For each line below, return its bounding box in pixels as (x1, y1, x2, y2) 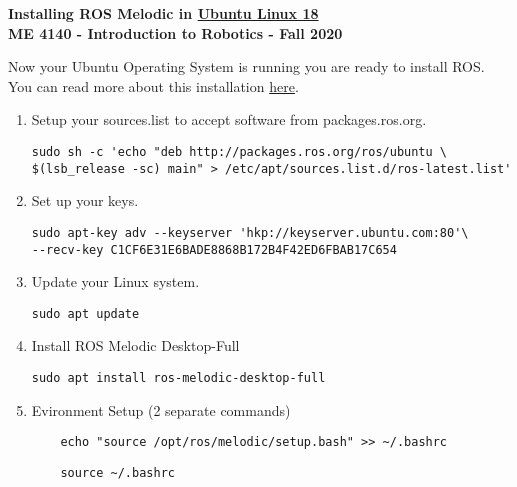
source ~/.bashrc (60, 465, 175, 480)
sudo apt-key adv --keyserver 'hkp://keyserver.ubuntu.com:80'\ (31, 225, 469, 240)
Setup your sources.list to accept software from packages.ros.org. (31, 109, 427, 130)
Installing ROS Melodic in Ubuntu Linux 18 (8, 3, 319, 23)
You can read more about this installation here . (8, 75, 299, 96)
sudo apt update (31, 306, 140, 321)
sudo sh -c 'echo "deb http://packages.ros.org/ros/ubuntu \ (31, 144, 448, 159)
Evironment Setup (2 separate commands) (31, 399, 291, 420)
